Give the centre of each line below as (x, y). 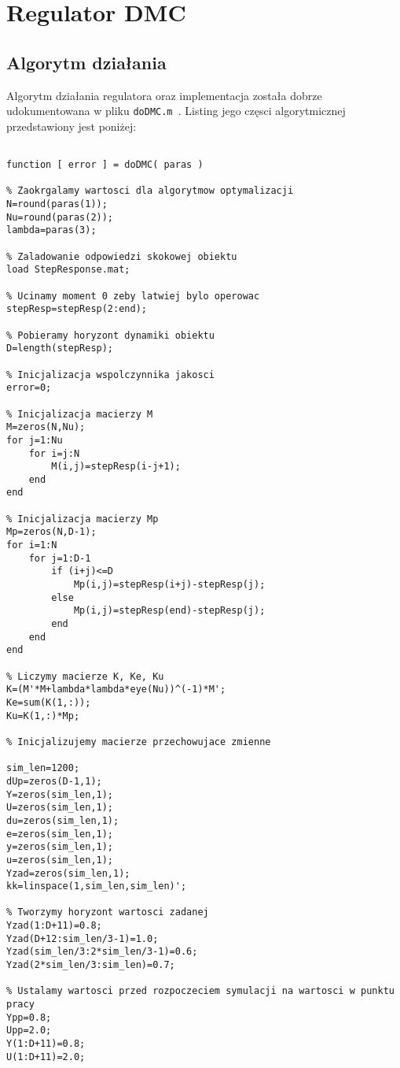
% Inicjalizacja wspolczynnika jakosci (110, 375)
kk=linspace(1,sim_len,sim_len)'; (97, 886)
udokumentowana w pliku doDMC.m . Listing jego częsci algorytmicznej (176, 111)
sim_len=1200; (43, 768)
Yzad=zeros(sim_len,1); (68, 873)
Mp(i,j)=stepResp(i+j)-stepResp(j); (169, 585)
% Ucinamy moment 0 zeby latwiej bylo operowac (133, 296)
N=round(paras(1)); (57, 204)
